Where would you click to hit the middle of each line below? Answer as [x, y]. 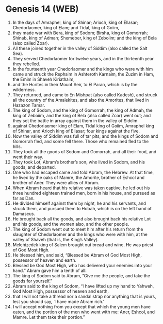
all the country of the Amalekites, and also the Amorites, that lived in [81, 100]
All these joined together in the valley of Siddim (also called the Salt [80, 48]
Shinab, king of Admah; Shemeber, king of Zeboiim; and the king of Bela [85, 38]
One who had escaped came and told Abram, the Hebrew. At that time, [83, 172]
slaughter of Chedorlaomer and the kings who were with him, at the [80, 234]
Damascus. [24, 214]
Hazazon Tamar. [29, 105]
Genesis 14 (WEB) [42, 9]
